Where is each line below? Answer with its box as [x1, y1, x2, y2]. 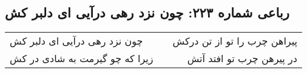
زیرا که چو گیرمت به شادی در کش [10, 51, 153, 66]
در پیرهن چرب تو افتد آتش [187, 51, 297, 66]
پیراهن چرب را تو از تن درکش [172, 34, 297, 48]
